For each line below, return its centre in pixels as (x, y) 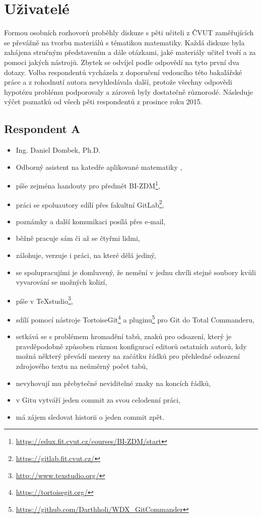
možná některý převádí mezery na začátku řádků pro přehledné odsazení (128, 356)
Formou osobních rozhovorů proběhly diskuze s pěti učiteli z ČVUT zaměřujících (129, 33)
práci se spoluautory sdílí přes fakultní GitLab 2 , (90, 204)
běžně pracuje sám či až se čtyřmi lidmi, (78, 238)
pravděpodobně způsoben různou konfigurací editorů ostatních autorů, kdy (131, 346)
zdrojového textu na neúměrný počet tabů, (82, 366)
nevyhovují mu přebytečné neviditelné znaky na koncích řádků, (113, 383)
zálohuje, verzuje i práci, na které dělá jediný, (86, 255)
